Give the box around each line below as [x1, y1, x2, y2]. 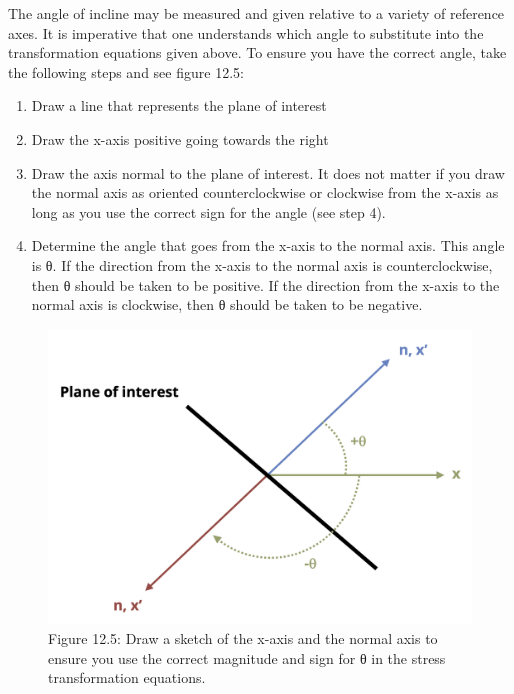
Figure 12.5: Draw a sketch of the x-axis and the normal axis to [48, 627, 438, 648]
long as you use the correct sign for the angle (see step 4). [31, 201, 386, 222]
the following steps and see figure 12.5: [8, 61, 244, 82]
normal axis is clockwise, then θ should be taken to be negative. [31, 294, 423, 315]
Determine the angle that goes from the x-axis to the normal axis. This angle [31, 235, 505, 256]
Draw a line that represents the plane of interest [31, 95, 327, 116]
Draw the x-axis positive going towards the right [31, 128, 329, 149]
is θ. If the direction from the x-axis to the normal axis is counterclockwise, [31, 254, 493, 275]
